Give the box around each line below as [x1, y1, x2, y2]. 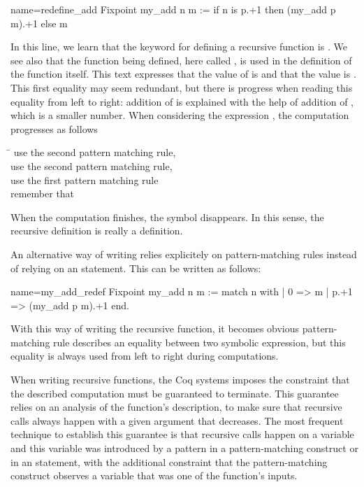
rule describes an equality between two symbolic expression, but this [53, 334, 346, 349]
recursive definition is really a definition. [10, 223, 183, 238]
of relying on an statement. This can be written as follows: [10, 260, 261, 275]
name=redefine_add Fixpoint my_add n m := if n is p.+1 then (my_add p [10, 2, 336, 16]
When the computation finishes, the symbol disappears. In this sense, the [10, 209, 324, 224]
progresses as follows [10, 121, 98, 136]
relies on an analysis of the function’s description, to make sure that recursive [10, 400, 342, 414]
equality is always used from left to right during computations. [10, 348, 279, 363]
